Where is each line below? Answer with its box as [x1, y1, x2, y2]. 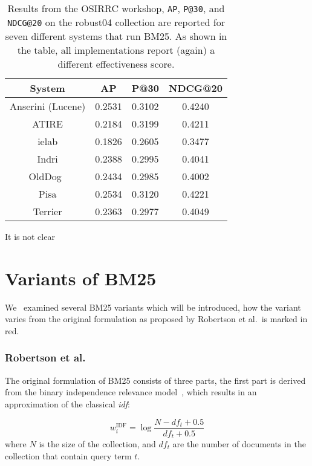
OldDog [28, 169, 62, 183]
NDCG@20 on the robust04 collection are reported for [7, 15, 225, 29]
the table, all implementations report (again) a [17, 43, 215, 57]
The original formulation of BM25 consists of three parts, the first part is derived [5, 374, 306, 386]
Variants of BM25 [5, 265, 157, 290]
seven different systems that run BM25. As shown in [5, 29, 227, 43]
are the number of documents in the [172, 438, 306, 450]
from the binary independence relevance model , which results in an [5, 386, 257, 398]
